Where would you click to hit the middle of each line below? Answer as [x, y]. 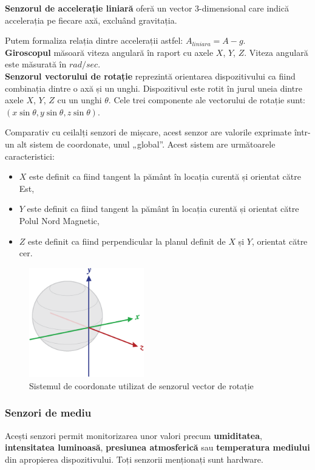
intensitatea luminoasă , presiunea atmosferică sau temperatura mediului [157, 447]
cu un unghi [80, 100]
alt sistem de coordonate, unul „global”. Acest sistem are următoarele [146, 144]
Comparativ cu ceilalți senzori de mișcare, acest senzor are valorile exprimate [148, 132]
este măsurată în [36, 64]
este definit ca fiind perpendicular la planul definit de [127, 241]
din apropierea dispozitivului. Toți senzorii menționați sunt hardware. [134, 459]
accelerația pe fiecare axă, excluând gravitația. [91, 20]
